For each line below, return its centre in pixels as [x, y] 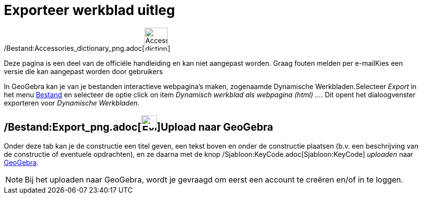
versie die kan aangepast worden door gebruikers [83, 71]
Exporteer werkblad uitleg [89, 10]
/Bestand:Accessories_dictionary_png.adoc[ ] [87, 48]
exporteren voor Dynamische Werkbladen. [72, 103]
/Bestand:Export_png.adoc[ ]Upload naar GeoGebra [139, 127]
